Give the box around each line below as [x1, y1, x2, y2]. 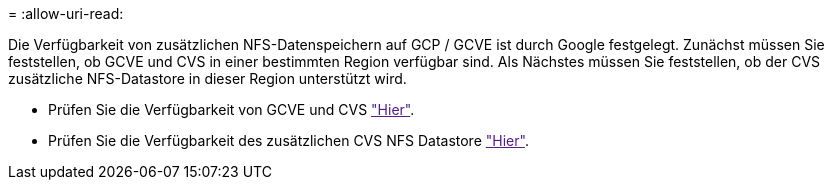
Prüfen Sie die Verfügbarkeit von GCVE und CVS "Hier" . [48, 101, 415, 118]
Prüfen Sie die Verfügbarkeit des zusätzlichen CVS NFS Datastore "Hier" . [48, 132, 529, 149]
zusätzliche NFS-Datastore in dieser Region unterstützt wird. [8, 70, 407, 87]
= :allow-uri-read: [8, 5, 124, 22]
